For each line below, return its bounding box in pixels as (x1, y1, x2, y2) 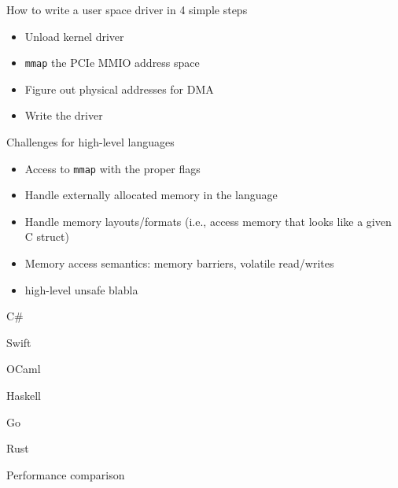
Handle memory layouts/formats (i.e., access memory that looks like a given (24, 213, 392, 229)
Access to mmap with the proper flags (24, 160, 201, 176)
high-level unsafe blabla (24, 281, 138, 298)
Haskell (6, 387, 42, 404)
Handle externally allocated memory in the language (24, 187, 278, 203)
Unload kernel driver (24, 28, 124, 44)
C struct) (24, 228, 69, 245)
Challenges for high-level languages (6, 134, 175, 150)
